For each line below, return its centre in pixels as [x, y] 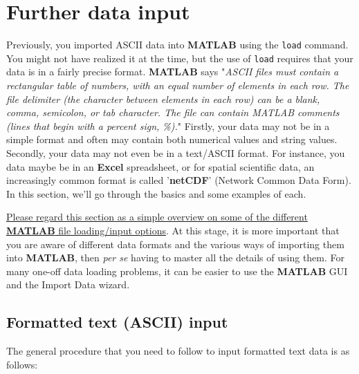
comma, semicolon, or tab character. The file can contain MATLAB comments [173, 112]
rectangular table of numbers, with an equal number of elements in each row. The [178, 85]
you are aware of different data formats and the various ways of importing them [175, 244]
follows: [22, 364]
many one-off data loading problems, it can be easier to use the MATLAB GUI [177, 271]
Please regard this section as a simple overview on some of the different [157, 217]
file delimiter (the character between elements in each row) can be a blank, [163, 99]
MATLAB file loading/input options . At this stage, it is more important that [173, 230]
